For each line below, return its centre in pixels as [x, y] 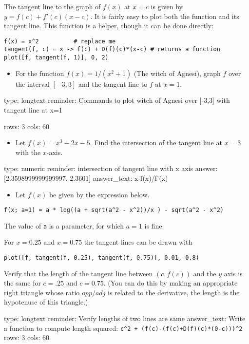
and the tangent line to [113, 84]
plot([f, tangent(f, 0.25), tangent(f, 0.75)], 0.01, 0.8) [102, 258]
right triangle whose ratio [42, 292]
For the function [40, 73]
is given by [167, 6]
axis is [233, 273]
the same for [22, 283]
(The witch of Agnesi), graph [177, 73]
